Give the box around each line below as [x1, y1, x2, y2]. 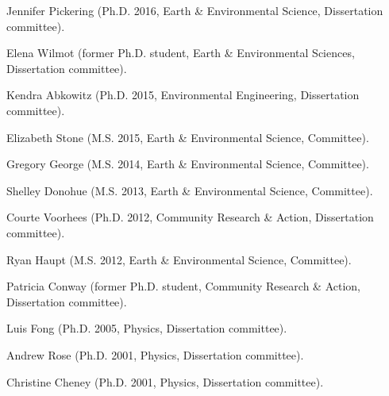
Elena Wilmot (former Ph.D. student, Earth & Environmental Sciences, [6, 44, 355, 61]
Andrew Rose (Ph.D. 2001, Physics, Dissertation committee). [6, 346, 304, 363]
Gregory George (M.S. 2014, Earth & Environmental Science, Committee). [6, 156, 369, 172]
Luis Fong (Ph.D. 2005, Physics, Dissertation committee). [6, 320, 287, 336]
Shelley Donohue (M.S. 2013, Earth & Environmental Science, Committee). [6, 182, 373, 198]
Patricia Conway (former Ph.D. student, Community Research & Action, [6, 278, 360, 294]
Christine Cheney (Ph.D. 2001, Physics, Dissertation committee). [6, 373, 324, 390]
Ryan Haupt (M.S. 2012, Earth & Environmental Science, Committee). [6, 251, 352, 267]
